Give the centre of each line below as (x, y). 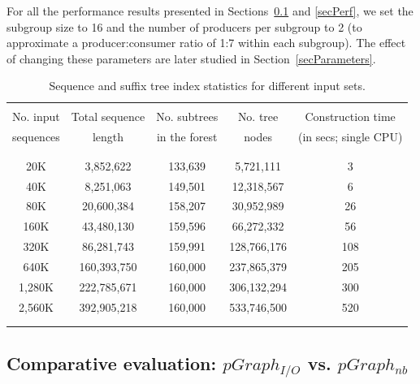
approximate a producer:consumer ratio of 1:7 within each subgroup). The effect (206, 43)
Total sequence (108, 116)
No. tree (258, 116)
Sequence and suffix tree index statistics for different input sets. (207, 86)
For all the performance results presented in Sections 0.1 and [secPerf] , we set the (210, 11)
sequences (36, 137)
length (108, 137)
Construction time (350, 116)
